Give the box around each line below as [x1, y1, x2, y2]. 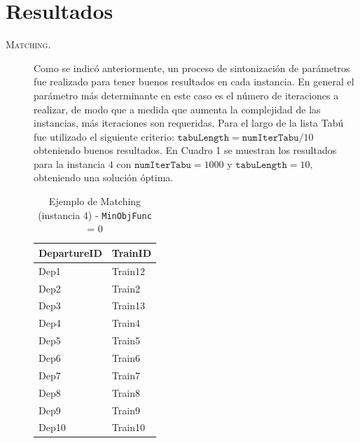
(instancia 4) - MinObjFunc [38, 207, 152, 222]
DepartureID [39, 245, 102, 260]
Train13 [111, 298, 145, 313]
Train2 [111, 281, 140, 295]
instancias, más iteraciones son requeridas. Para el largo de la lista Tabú [34, 115, 344, 130]
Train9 [111, 402, 140, 417]
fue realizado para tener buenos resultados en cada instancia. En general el [34, 74, 354, 89]
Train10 [111, 420, 145, 435]
